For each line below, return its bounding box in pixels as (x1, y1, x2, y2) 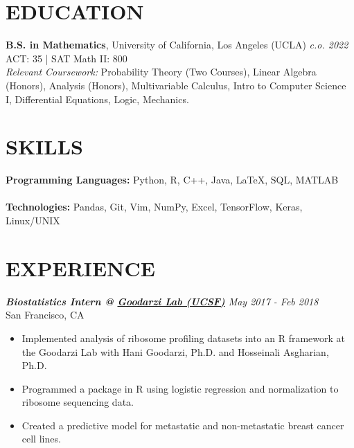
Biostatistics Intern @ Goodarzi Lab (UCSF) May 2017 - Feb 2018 (6, 294, 319, 308)
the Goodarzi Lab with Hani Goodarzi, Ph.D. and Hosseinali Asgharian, (21, 344, 329, 359)
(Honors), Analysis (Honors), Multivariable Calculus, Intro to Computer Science (6, 78, 346, 92)
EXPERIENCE (6, 253, 155, 282)
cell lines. (21, 431, 61, 446)
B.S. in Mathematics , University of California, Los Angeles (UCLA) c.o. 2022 (6, 37, 348, 52)
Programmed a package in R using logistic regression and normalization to (21, 381, 339, 395)
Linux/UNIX (6, 213, 60, 227)
